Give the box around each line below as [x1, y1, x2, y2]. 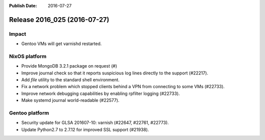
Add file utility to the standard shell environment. [21, 77, 120, 83]
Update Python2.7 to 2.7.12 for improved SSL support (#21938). [21, 126, 149, 132]
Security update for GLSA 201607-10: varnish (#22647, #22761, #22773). [21, 120, 169, 126]
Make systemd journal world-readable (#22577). [21, 97, 120, 103]
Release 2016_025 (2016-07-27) [9, 15, 109, 24]
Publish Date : [9, 3, 37, 8]
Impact [9, 30, 26, 37]
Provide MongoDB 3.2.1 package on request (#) [21, 63, 117, 69]
